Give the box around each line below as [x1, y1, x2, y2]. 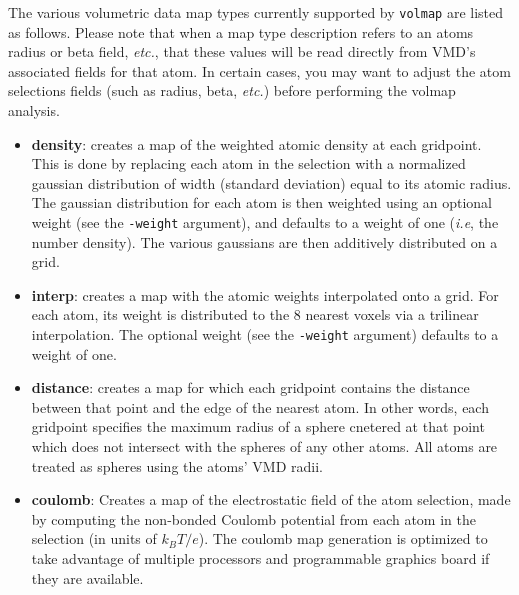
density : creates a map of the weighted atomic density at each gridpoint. [31, 133, 482, 154]
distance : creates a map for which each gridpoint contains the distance [31, 377, 470, 398]
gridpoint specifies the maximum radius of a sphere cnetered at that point [31, 416, 485, 437]
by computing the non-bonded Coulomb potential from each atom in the [31, 508, 476, 529]
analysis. [8, 100, 60, 121]
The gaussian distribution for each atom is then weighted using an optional [31, 192, 492, 213]
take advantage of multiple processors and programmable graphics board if [31, 548, 490, 569]
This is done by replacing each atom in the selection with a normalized [31, 153, 466, 174]
